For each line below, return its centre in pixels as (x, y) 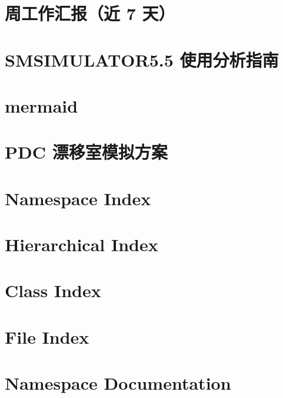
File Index (47, 336)
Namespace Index (78, 198)
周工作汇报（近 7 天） (90, 13)
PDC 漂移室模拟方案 (86, 152)
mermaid (41, 105)
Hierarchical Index (81, 244)
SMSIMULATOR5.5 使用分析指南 (142, 59)
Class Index (53, 290)
